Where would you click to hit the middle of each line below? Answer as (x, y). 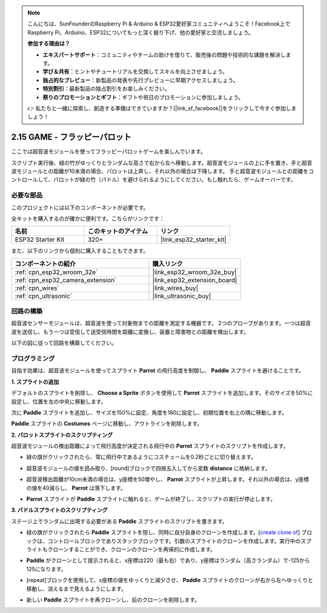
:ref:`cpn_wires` (37, 288)
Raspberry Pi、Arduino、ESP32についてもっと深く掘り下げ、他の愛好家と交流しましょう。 (140, 32)
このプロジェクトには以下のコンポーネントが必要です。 (80, 207)
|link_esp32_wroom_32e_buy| (195, 272)
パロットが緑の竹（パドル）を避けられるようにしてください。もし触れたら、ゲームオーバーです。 (174, 179)
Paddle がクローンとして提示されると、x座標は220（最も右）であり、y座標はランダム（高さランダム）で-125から (168, 560)
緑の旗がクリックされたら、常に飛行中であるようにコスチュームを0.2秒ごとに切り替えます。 (141, 457)
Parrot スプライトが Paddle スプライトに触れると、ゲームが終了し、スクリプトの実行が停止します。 (151, 499)
